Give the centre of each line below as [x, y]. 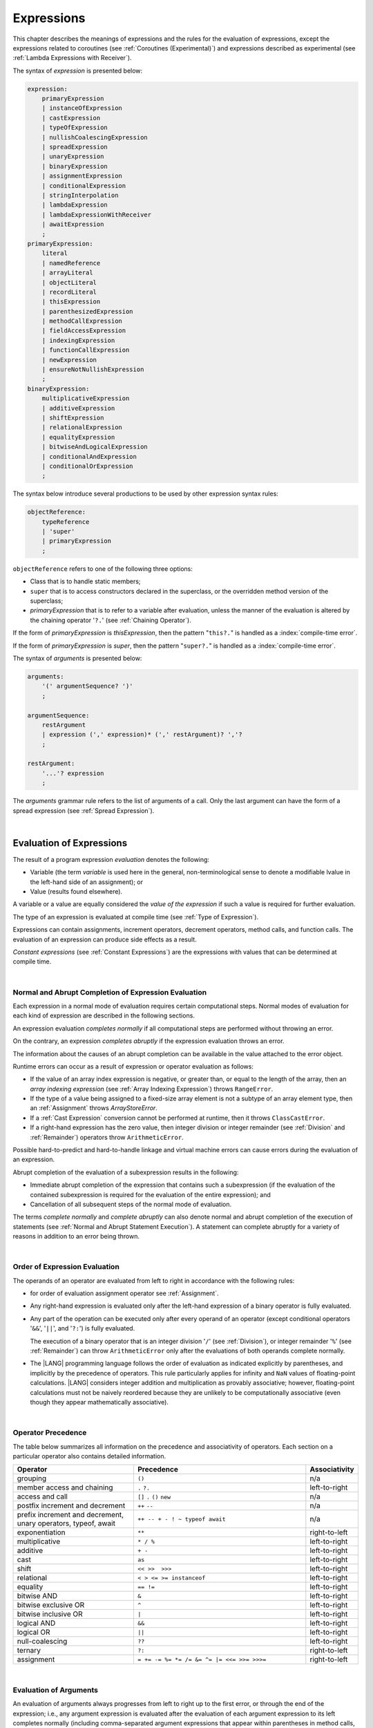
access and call [42, 1496]
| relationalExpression [82, 428]
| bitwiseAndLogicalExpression [95, 447]
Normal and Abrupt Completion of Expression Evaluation [110, 992]
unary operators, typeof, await [66, 1523]
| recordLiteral [69, 292]
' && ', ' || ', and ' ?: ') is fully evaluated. [83, 1328]
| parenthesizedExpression [88, 311]
